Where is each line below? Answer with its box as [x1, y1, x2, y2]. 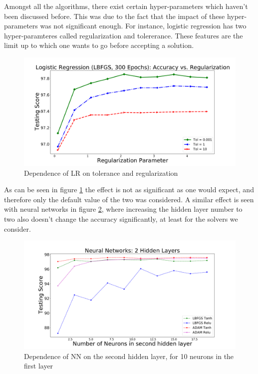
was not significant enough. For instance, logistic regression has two [40, 20, 247, 31]
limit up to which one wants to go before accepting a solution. [4, 40, 194, 50]
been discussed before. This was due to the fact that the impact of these [4, 10, 225, 21]
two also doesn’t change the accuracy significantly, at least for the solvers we [4, 213, 238, 224]
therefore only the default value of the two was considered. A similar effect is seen [4, 194, 254, 204]
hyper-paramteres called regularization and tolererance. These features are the [4, 30, 243, 40]
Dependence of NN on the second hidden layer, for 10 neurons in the [24, 351, 234, 361]
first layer [24, 361, 53, 371]
